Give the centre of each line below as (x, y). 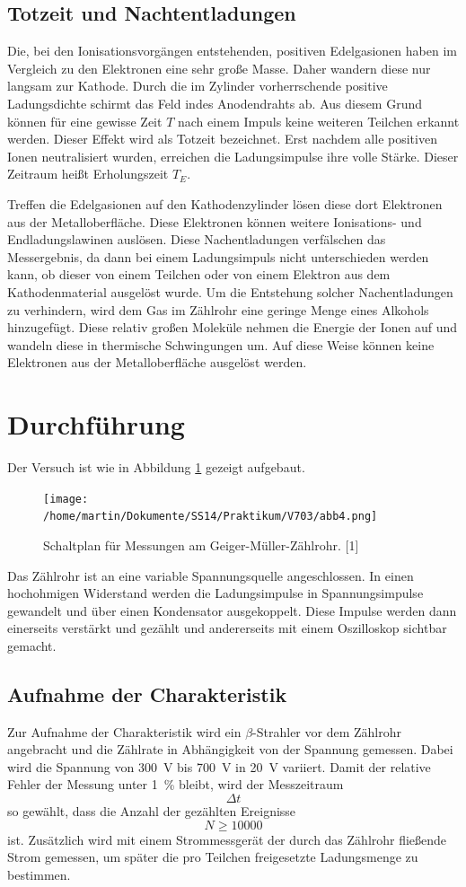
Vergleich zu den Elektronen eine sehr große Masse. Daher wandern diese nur (219, 68)
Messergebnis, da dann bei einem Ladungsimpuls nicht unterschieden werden (218, 256)
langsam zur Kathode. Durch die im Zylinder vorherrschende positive (198, 86)
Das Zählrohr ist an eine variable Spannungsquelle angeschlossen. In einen (211, 575)
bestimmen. (39, 874)
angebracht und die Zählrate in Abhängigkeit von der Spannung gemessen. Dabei (230, 749)
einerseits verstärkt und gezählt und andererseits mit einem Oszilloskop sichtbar (227, 628)
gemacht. (32, 645)
